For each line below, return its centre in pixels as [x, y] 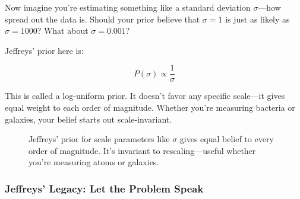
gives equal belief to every [227, 139]
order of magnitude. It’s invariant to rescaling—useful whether [142, 150]
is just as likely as [258, 19]
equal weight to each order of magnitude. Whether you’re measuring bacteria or [150, 107]
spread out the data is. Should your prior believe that [102, 19]
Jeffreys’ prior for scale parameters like [99, 139]
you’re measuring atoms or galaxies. [94, 162]
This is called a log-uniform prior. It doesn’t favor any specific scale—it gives [145, 96]
